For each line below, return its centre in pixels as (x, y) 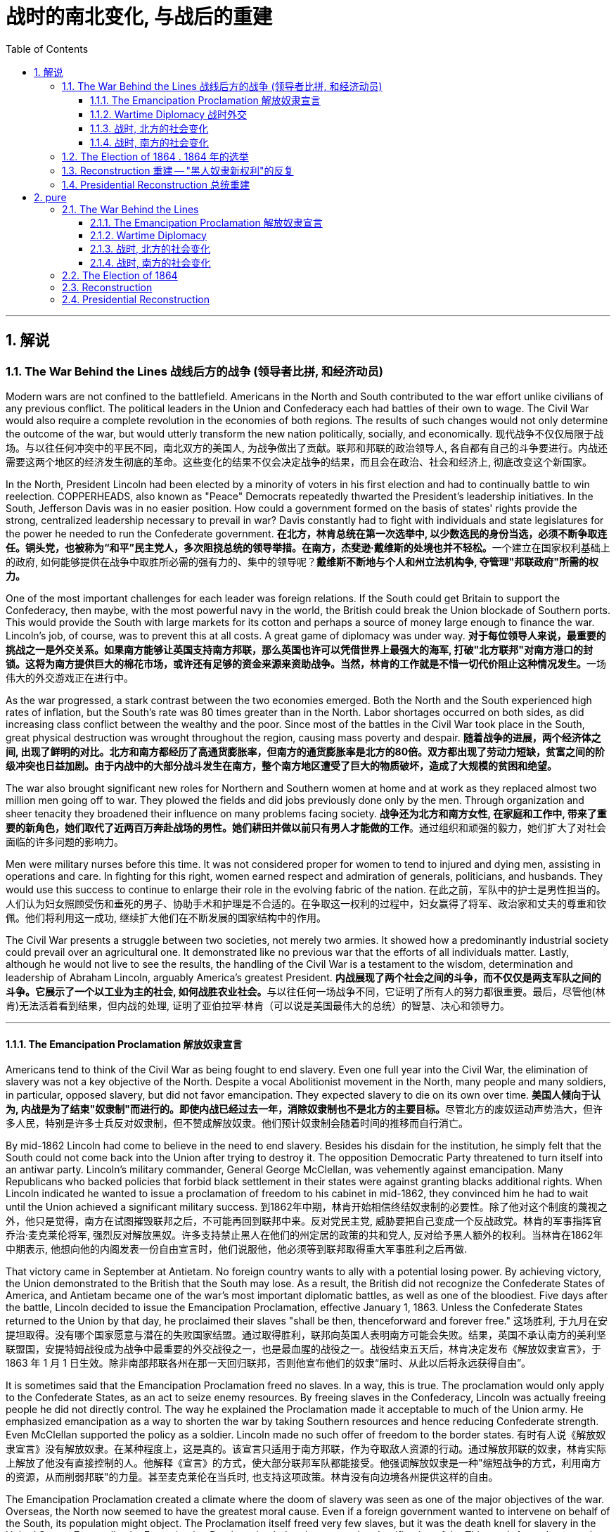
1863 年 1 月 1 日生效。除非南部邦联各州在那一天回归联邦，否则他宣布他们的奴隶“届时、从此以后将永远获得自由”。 (269, 1363)
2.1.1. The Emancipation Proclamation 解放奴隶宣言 (206, 222)
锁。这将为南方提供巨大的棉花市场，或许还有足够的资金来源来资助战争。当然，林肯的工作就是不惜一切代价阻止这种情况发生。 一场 (306, 663)
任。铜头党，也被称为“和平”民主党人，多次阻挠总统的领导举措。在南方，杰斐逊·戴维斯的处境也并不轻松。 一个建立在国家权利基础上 (308, 547)
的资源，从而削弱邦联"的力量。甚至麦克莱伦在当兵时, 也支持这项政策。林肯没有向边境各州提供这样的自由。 (252, 1477)
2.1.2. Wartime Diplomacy (148, 235)
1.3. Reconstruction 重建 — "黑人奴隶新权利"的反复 (178, 170)
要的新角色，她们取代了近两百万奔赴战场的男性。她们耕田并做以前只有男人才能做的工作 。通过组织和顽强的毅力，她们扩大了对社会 (306, 827)
